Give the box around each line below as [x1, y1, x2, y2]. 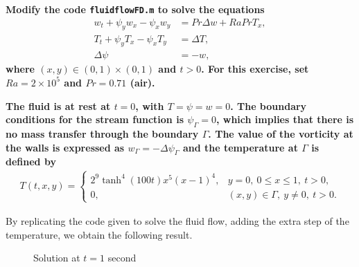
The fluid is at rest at [6, 98, 111, 113]
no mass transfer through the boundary [6, 126, 199, 140]
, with [135, 98, 164, 113]
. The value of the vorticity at [208, 126, 353, 140]
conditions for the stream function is [6, 112, 184, 127]
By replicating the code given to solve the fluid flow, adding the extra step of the [6, 214, 349, 228]
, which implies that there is [216, 112, 354, 127]
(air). [130, 75, 155, 89]
